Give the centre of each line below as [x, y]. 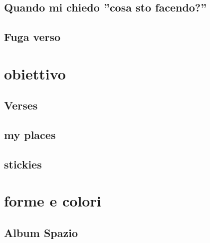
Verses [21, 105]
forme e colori [53, 201]
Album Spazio [41, 233]
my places [30, 135]
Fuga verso [32, 37]
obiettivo [35, 73]
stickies [23, 164]
